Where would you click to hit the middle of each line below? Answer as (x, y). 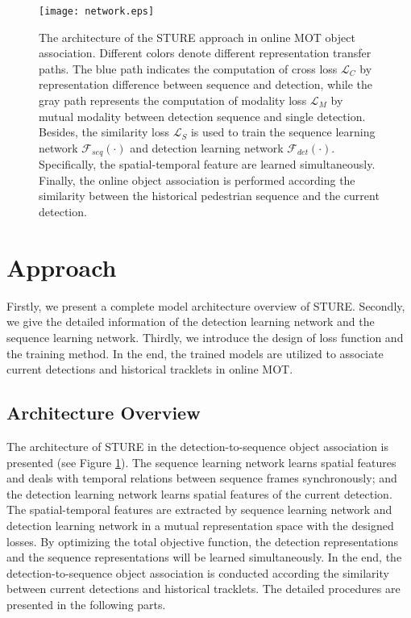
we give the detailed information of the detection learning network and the (191, 322)
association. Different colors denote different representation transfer (205, 53)
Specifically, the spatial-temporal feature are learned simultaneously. (207, 164)
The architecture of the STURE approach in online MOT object (197, 37)
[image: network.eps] (97, 11)
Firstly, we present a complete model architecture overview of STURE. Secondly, (206, 305)
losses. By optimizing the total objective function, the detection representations (202, 541)
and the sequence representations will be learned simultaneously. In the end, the (204, 557)
